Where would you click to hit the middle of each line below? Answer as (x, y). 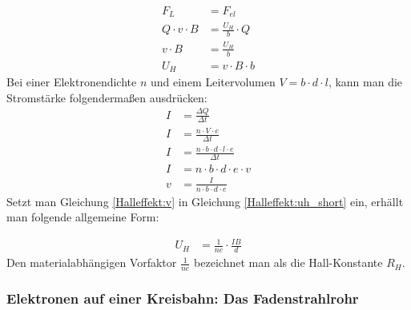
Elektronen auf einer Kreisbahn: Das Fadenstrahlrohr (183, 298)
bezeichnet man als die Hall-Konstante (288, 262)
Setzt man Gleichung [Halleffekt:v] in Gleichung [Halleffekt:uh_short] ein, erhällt (205, 201)
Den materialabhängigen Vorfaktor (92, 262)
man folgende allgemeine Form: (83, 217)
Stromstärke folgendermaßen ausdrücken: (107, 97)
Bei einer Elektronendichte (72, 82)
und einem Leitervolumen (213, 82)
